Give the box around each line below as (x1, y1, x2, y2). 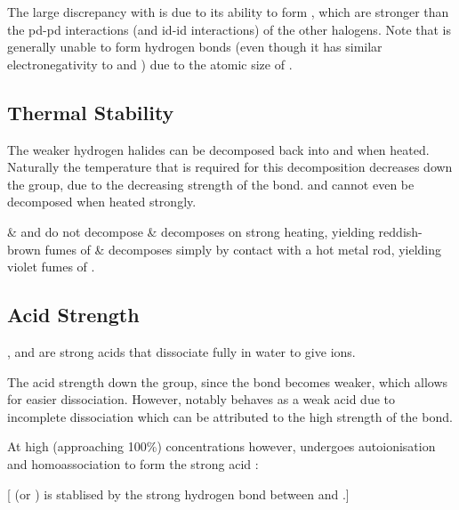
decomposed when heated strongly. (7, 192, 197, 211)
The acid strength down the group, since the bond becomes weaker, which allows (7, 372, 448, 391)
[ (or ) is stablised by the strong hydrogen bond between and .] (7, 484, 350, 503)
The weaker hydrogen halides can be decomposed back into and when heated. (7, 140, 430, 158)
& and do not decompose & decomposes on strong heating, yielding (7, 222, 374, 240)
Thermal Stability (7, 98, 174, 125)
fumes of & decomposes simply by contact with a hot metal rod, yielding (44, 239, 442, 258)
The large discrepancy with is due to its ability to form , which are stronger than (7, 3, 449, 20)
